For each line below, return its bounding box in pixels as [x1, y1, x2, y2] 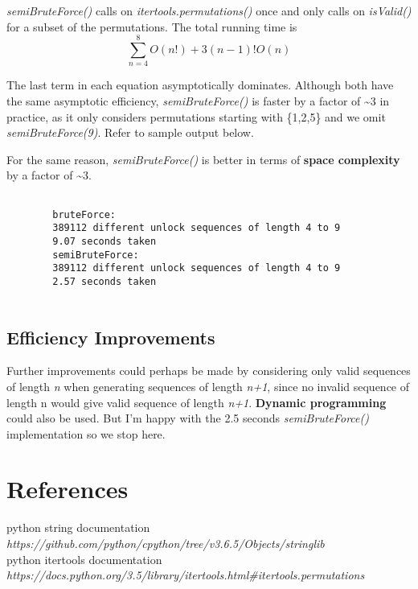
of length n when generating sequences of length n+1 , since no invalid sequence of [6, 377, 410, 394]
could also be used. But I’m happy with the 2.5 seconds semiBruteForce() [6, 410, 369, 426]
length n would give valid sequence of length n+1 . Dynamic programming [6, 393, 387, 410]
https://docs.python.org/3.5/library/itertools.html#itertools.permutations [6, 566, 365, 583]
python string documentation [6, 519, 150, 536]
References [6, 472, 129, 505]
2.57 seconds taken [52, 275, 157, 287]
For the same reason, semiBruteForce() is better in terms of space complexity [6, 150, 400, 167]
